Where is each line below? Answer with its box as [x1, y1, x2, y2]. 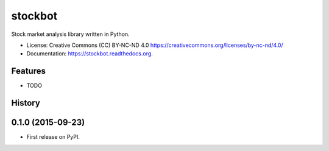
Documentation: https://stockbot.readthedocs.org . [26, 50, 154, 57]
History [11, 98, 41, 108]
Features [11, 66, 46, 76]
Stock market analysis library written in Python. [11, 30, 130, 38]
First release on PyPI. [26, 133, 80, 141]
